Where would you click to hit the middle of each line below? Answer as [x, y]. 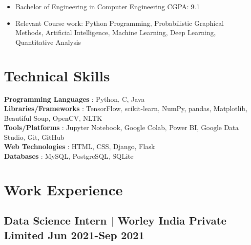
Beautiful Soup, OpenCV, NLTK [53, 118]
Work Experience [63, 189]
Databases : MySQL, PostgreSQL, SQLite [69, 156]
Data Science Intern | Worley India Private [115, 220]
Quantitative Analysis [48, 42]
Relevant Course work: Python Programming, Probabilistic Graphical [120, 23]
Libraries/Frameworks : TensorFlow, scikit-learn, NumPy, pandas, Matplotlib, [126, 108]
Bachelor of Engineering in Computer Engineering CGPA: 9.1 [107, 6]
